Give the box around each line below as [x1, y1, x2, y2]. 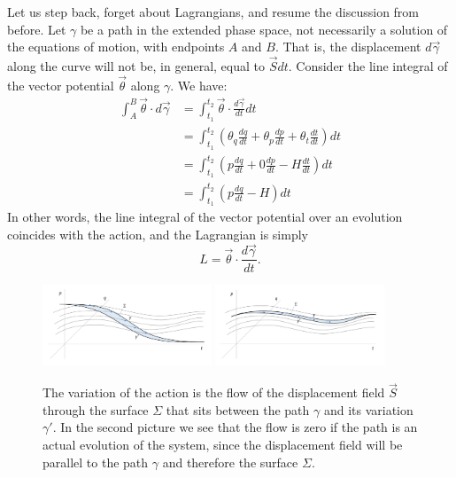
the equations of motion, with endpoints [7, 37, 225, 56]
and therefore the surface [162, 452, 298, 471]
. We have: [170, 75, 228, 94]
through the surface [43, 400, 149, 419]
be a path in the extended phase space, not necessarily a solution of [80, 20, 448, 38]
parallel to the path [43, 452, 149, 471]
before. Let [7, 20, 66, 38]
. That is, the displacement [274, 37, 421, 56]
